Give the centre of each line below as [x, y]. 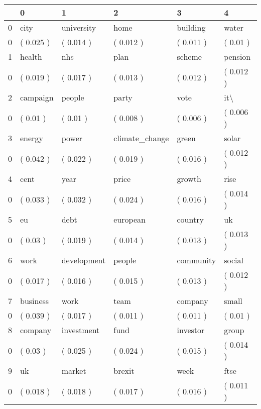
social [234, 260]
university [79, 27]
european [129, 219]
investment [81, 330]
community [197, 260]
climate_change [141, 138]
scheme [189, 57]
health [31, 57]
